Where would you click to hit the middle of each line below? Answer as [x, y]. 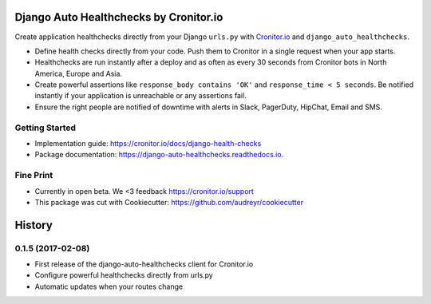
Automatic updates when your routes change [109, 286]
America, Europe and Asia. [79, 73]
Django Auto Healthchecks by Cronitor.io [119, 17]
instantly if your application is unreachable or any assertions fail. [140, 96]
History [34, 225]
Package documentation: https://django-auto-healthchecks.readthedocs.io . [159, 155]
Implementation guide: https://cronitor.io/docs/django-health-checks [148, 143]
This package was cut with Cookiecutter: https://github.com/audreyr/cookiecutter [169, 202]
